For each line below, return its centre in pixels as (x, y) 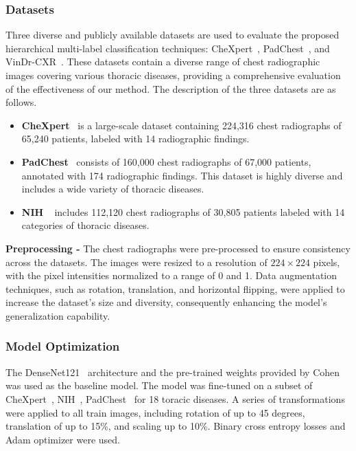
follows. (21, 102)
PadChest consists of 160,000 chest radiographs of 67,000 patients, (166, 161)
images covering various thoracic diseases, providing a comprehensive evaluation (173, 75)
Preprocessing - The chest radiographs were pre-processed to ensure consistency (178, 248)
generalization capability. (58, 315)
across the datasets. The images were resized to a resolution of (137, 262)
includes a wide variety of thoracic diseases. (113, 189)
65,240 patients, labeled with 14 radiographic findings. (135, 139)
